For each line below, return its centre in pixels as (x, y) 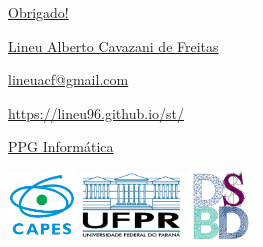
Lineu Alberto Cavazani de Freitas (113, 45)
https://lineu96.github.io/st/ (96, 112)
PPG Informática (61, 146)
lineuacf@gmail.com (68, 79)
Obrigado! (38, 12)
